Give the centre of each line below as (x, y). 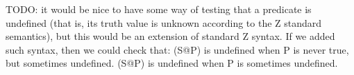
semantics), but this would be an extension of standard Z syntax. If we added (170, 36)
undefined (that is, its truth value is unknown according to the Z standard (164, 22)
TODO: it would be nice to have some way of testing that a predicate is (159, 9)
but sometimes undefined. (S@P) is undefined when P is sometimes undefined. (172, 63)
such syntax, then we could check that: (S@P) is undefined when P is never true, (177, 49)
